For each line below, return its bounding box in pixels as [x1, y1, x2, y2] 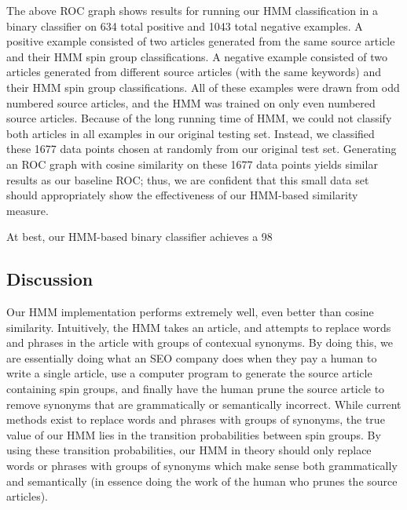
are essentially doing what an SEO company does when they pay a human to [6, 349, 377, 366]
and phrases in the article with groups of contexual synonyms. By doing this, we [6, 334, 393, 351]
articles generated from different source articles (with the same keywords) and [6, 64, 381, 80]
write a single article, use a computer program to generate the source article [6, 365, 372, 381]
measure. [6, 202, 49, 218]
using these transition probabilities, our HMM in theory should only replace [6, 442, 372, 458]
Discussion [6, 267, 93, 291]
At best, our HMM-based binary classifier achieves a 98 [6, 228, 273, 245]
